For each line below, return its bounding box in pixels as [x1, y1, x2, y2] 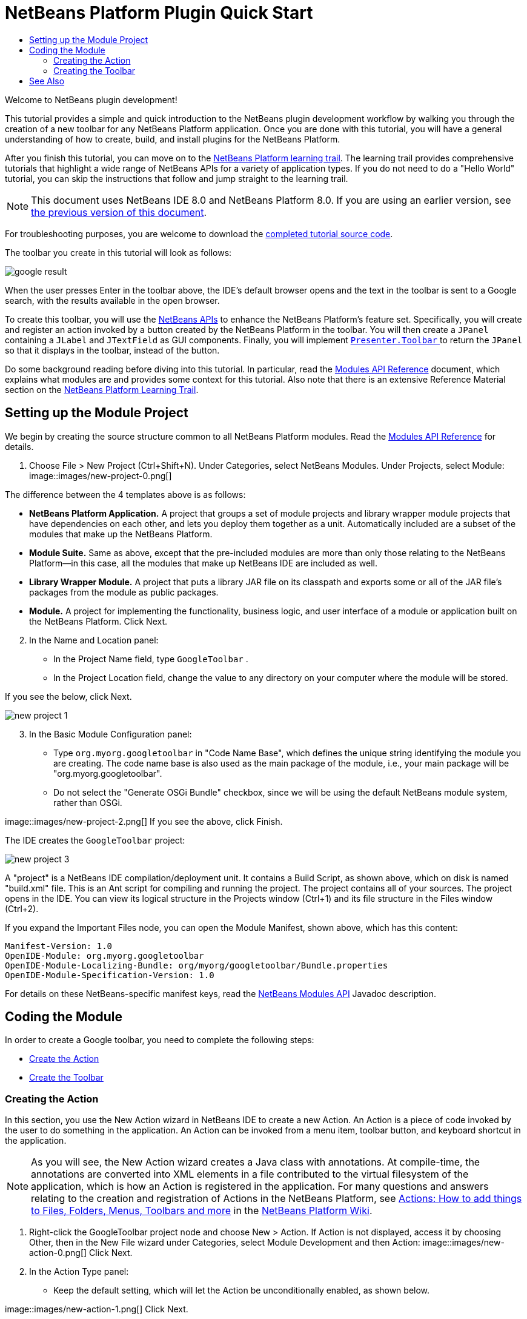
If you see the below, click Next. [5, 691, 132, 702]
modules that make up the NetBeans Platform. [29, 528, 213, 539]
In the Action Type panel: [29, 1266, 129, 1277]
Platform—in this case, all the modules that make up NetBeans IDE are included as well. [29, 557, 377, 568]
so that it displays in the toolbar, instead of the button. [5, 344, 220, 355]
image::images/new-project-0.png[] [29, 470, 172, 481]
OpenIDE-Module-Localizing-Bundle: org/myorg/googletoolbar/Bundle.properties [5, 960, 388, 970]
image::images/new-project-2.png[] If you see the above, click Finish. [5, 816, 283, 827]
